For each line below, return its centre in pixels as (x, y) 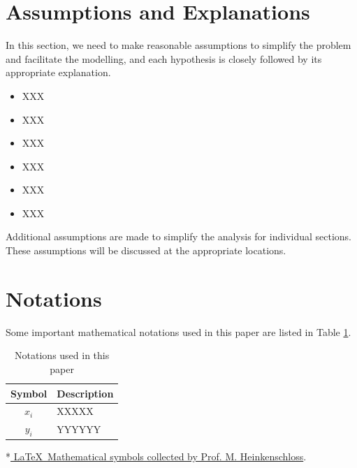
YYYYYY (79, 429)
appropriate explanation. (58, 72)
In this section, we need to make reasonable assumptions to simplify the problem (178, 45)
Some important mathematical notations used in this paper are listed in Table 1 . (178, 331)
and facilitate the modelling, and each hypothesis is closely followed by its (164, 58)
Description (85, 393)
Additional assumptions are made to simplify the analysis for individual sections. (179, 236)
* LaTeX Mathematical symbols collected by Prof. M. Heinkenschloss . (156, 456)
